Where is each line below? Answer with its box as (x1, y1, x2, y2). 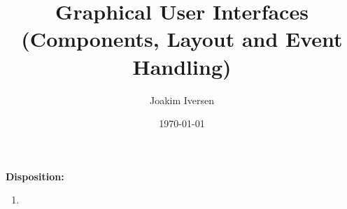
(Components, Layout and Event (21, 24, 343, 53)
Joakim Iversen (149, 92, 215, 107)
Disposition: (6, 168, 64, 183)
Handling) (132, 52, 232, 80)
